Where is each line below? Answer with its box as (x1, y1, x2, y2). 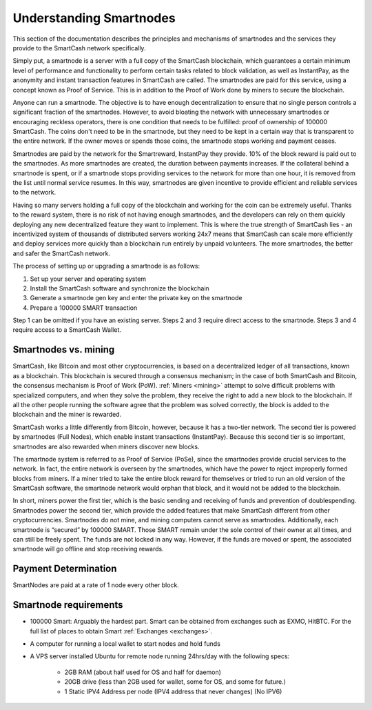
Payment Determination (12, 563, 117, 575)
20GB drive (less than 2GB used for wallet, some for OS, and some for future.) (64, 678, 286, 686)
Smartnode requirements (12, 599, 123, 611)
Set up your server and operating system (30, 275, 147, 283)
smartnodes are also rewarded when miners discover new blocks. (12, 442, 200, 451)
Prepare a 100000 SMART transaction (30, 304, 138, 312)
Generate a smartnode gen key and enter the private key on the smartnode (30, 294, 242, 302)
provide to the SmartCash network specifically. (12, 43, 146, 52)
